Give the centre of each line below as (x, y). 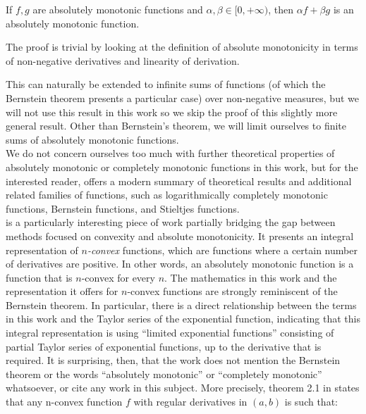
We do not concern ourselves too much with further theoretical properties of (170, 153)
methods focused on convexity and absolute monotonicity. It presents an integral (180, 236)
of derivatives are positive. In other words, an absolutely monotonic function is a (180, 264)
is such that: (311, 402)
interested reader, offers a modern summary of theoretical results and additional (179, 181)
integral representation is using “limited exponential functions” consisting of (170, 333)
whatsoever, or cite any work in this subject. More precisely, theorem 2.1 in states (183, 388)
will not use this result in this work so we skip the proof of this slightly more (172, 112)
